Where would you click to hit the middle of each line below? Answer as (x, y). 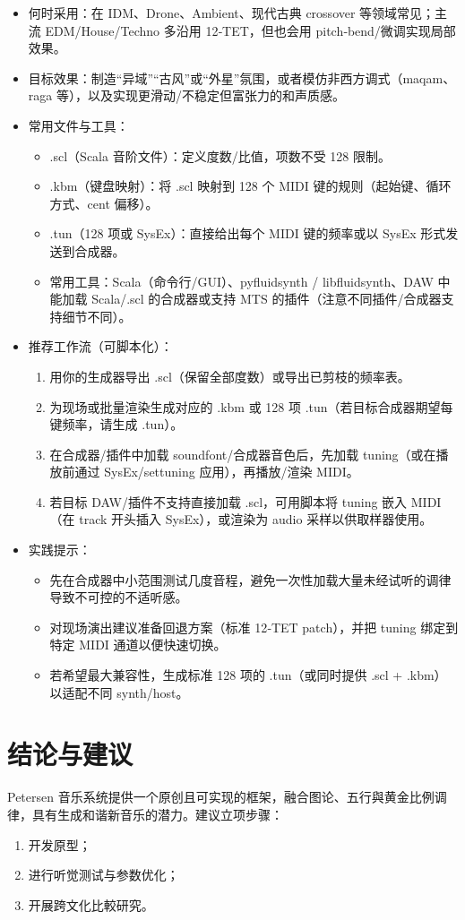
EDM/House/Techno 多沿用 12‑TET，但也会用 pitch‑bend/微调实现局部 (250, 30)
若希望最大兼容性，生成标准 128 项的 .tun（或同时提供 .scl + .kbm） (248, 675)
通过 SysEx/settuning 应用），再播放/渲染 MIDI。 (217, 472)
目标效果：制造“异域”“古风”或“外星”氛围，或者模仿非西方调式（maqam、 (242, 77)
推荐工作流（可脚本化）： (100, 346)
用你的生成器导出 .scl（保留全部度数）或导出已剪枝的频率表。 (230, 376)
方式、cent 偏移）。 (104, 203)
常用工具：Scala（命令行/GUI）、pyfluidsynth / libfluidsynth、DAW (241, 281)
